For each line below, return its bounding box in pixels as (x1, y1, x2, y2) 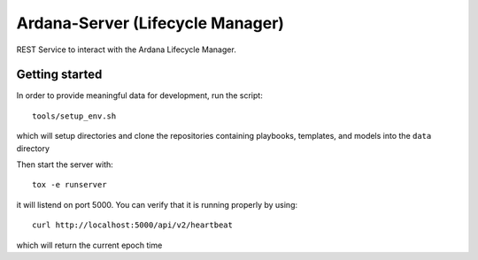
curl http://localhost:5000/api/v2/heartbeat (32, 220, 234, 230)
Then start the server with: (16, 159, 114, 170)
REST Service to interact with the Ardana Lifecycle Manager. (16, 44, 236, 55)
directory (16, 142, 50, 154)
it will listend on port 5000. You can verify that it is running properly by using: (16, 199, 298, 210)
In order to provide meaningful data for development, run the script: (16, 90, 263, 101)
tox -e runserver (32, 180, 107, 190)
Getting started (16, 67, 103, 82)
